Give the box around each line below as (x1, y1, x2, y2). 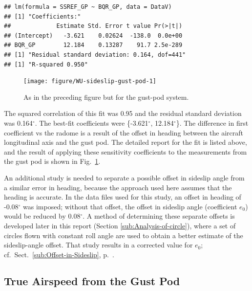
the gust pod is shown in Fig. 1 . (4, 156, 101, 166)
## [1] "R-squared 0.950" (4, 61, 88, 68)
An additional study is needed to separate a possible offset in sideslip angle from (4, 172, 245, 182)
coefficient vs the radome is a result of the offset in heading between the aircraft (4, 127, 244, 137)
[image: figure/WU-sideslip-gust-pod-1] (23, 78, 157, 85)
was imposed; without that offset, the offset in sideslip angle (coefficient (23, 201, 237, 211)
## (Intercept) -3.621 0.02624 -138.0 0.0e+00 (4, 32, 183, 39)
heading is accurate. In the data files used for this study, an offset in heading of (4, 192, 241, 202)
